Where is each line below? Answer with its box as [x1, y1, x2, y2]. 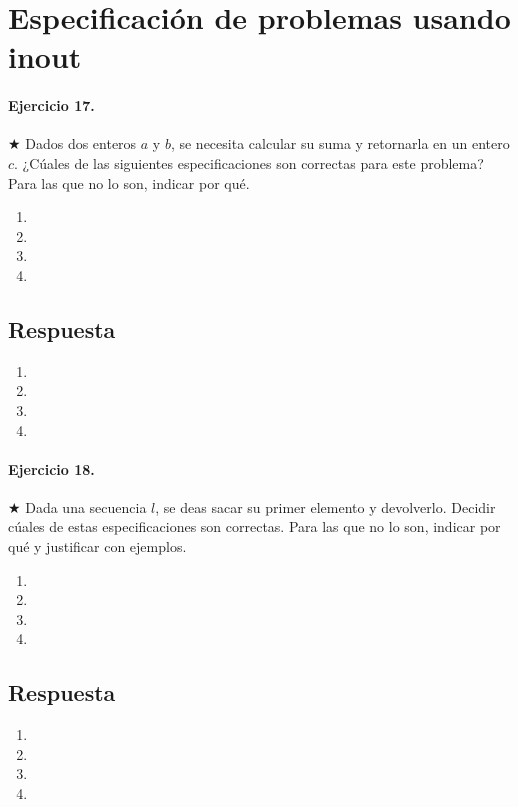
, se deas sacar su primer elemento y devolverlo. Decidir [155, 496, 496, 517]
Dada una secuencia [25, 496, 147, 517]
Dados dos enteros [25, 133, 137, 154]
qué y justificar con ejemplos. [8, 536, 187, 557]
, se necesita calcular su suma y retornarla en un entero [170, 133, 510, 154]
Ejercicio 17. [8, 95, 95, 116]
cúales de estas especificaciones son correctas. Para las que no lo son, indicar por [8, 516, 501, 537]
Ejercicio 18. [8, 458, 95, 479]
